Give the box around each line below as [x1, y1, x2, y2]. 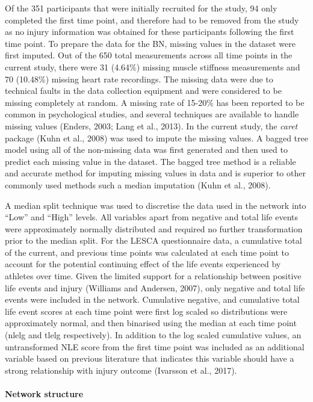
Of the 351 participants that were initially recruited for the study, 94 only [5, 2, 277, 14]
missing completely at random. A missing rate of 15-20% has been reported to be [5, 96, 305, 108]
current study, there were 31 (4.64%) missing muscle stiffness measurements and [5, 60, 300, 73]
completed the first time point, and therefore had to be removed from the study [5, 13, 299, 26]
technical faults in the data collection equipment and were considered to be [5, 84, 282, 97]
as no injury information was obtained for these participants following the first [5, 25, 294, 38]
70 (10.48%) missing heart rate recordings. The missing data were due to [5, 72, 273, 85]
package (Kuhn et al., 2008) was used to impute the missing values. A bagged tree [5, 131, 308, 144]
